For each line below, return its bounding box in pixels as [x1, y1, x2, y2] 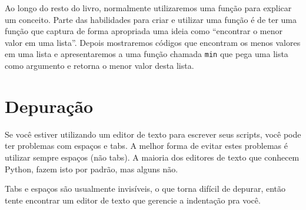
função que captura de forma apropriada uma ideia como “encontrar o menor [5, 25, 283, 37]
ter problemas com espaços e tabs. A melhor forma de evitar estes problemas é [5, 139, 288, 152]
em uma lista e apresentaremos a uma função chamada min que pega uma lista [5, 48, 288, 60]
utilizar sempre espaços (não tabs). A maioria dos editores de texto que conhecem [5, 151, 300, 163]
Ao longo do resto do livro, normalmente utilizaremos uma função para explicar [5, 2, 292, 14]
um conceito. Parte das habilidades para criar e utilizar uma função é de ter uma [5, 13, 297, 25]
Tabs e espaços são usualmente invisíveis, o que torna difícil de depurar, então [5, 182, 286, 195]
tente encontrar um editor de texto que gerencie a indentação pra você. [5, 194, 261, 206]
